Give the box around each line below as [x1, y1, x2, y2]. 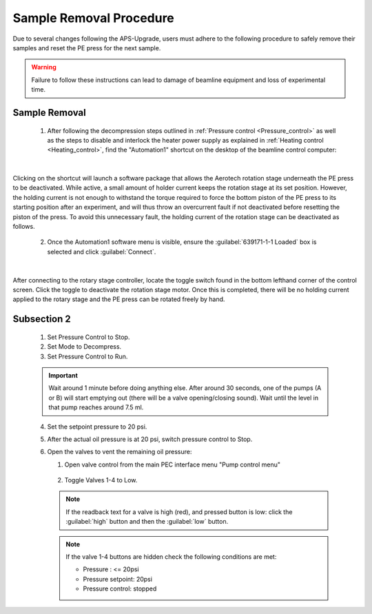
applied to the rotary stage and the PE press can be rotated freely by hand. [12, 295, 225, 303]
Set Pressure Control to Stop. [47, 333, 130, 341]
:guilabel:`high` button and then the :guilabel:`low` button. [65, 518, 229, 526]
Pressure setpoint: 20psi [83, 575, 153, 583]
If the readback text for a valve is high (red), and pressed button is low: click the [65, 507, 293, 516]
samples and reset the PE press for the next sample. [12, 43, 161, 52]
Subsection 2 [12, 314, 72, 325]
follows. [12, 223, 35, 231]
